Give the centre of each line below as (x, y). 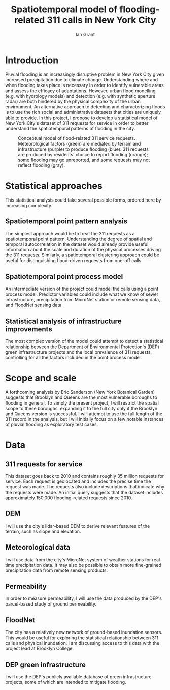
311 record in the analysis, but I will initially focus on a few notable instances (84, 419)
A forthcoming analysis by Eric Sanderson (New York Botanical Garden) (80, 392)
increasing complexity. (29, 205)
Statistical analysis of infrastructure (63, 321)
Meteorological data (38, 547)
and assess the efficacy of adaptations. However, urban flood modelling (80, 91)
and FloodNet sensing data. (34, 305)
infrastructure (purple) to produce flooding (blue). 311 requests (83, 149)
